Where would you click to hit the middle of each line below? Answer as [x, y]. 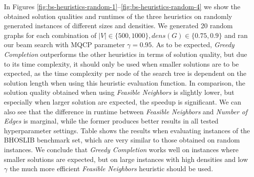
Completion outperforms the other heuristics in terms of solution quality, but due [126, 54]
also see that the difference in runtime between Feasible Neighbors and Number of [126, 111]
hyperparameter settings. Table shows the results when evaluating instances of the [127, 130]
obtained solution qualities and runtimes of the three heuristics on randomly [118, 16]
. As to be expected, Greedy [193, 44]
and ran [236, 35]
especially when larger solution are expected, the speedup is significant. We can [123, 101]
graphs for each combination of [50, 35]
